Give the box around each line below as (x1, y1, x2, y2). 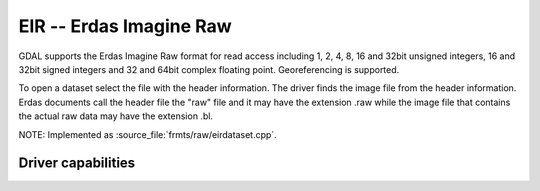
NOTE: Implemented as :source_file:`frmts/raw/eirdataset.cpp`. (18, 128, 277, 140)
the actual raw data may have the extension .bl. (18, 110, 214, 122)
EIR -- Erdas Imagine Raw (18, 15, 232, 37)
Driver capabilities (18, 155, 136, 172)
